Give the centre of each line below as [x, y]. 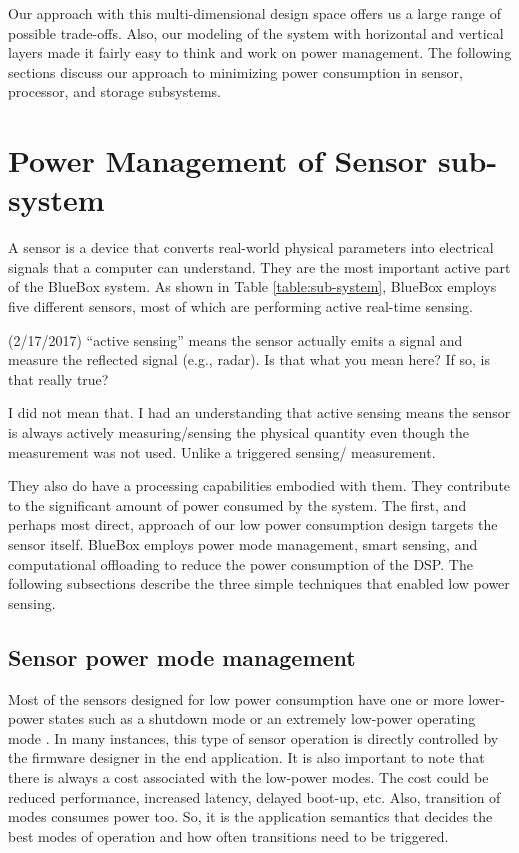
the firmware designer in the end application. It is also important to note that [246, 757]
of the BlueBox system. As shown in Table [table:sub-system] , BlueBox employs [252, 286]
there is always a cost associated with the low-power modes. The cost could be [248, 776]
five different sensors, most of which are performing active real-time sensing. [240, 306]
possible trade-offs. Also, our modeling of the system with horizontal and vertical [256, 32]
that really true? [58, 378]
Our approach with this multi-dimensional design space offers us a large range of [254, 13]
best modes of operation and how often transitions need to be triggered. [228, 835]
